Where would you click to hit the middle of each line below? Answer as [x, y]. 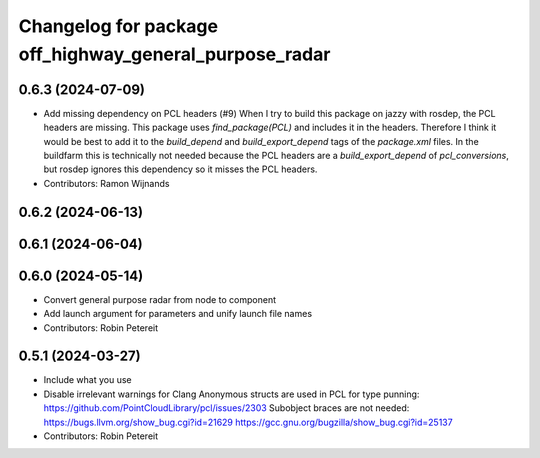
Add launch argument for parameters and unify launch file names [178, 314]
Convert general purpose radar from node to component [160, 299]
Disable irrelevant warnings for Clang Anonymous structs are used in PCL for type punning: [231, 394]
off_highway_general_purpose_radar [174, 54]
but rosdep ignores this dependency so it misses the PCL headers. [180, 169]
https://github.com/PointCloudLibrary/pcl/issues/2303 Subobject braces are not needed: [226, 408]
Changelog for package [118, 26]
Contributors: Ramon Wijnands [106, 183]
